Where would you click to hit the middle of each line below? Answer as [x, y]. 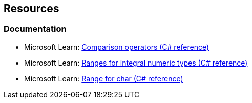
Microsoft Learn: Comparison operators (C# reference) [117, 47]
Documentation [35, 29]
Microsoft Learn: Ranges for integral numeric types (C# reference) [136, 63]
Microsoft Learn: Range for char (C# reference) [104, 78]
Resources [31, 8]
